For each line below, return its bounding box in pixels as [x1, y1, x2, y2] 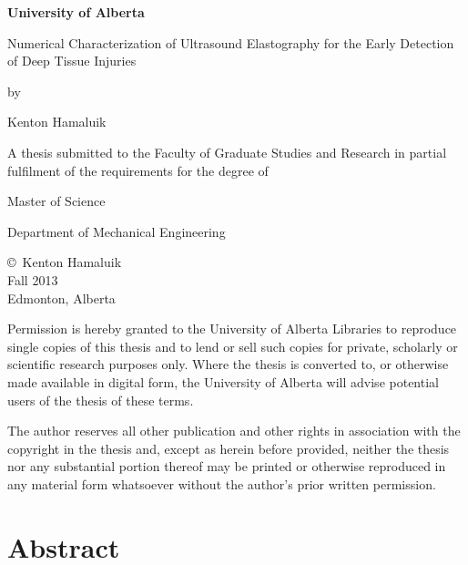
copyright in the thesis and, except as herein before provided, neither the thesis [7, 438, 450, 457]
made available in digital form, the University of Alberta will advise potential [7, 372, 439, 391]
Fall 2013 [7, 270, 58, 289]
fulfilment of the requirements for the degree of [7, 160, 269, 180]
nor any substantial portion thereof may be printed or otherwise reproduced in [7, 457, 446, 476]
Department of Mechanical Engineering [7, 221, 226, 241]
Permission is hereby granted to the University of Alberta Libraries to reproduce [7, 319, 457, 338]
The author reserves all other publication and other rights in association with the [7, 421, 461, 440]
